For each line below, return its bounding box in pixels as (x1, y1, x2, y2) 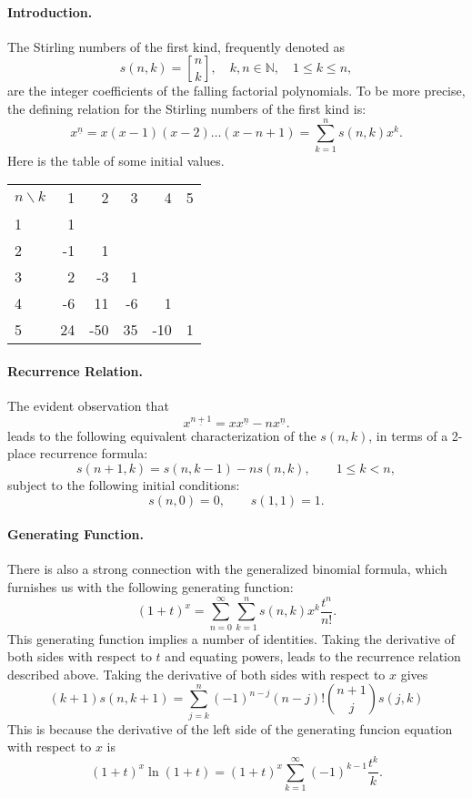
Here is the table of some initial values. (7, 150, 225, 169)
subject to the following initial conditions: (7, 475, 240, 494)
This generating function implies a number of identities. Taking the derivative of (7, 629, 455, 648)
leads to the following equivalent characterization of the (7, 425, 316, 445)
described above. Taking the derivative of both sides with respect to (7, 664, 386, 683)
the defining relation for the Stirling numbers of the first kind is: (7, 98, 367, 118)
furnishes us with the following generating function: (7, 577, 294, 596)
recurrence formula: (39, 444, 148, 463)
